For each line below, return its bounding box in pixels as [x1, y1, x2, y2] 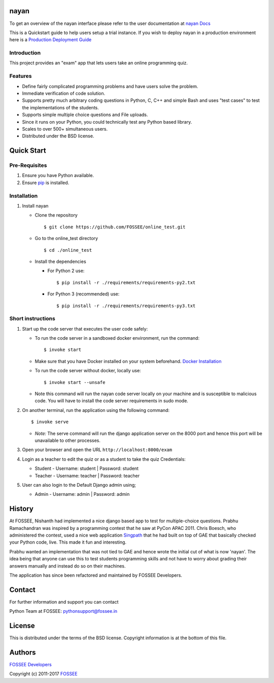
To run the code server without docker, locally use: [35, 368, 142, 374]
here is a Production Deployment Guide [9, 37, 92, 43]
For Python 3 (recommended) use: [47, 291, 120, 297]
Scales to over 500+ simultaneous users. [22, 126, 108, 132]
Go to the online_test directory [35, 235, 98, 242]
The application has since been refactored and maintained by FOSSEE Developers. [9, 572, 183, 578]
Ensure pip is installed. [22, 180, 70, 186]
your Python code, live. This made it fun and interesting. [9, 539, 127, 545]
